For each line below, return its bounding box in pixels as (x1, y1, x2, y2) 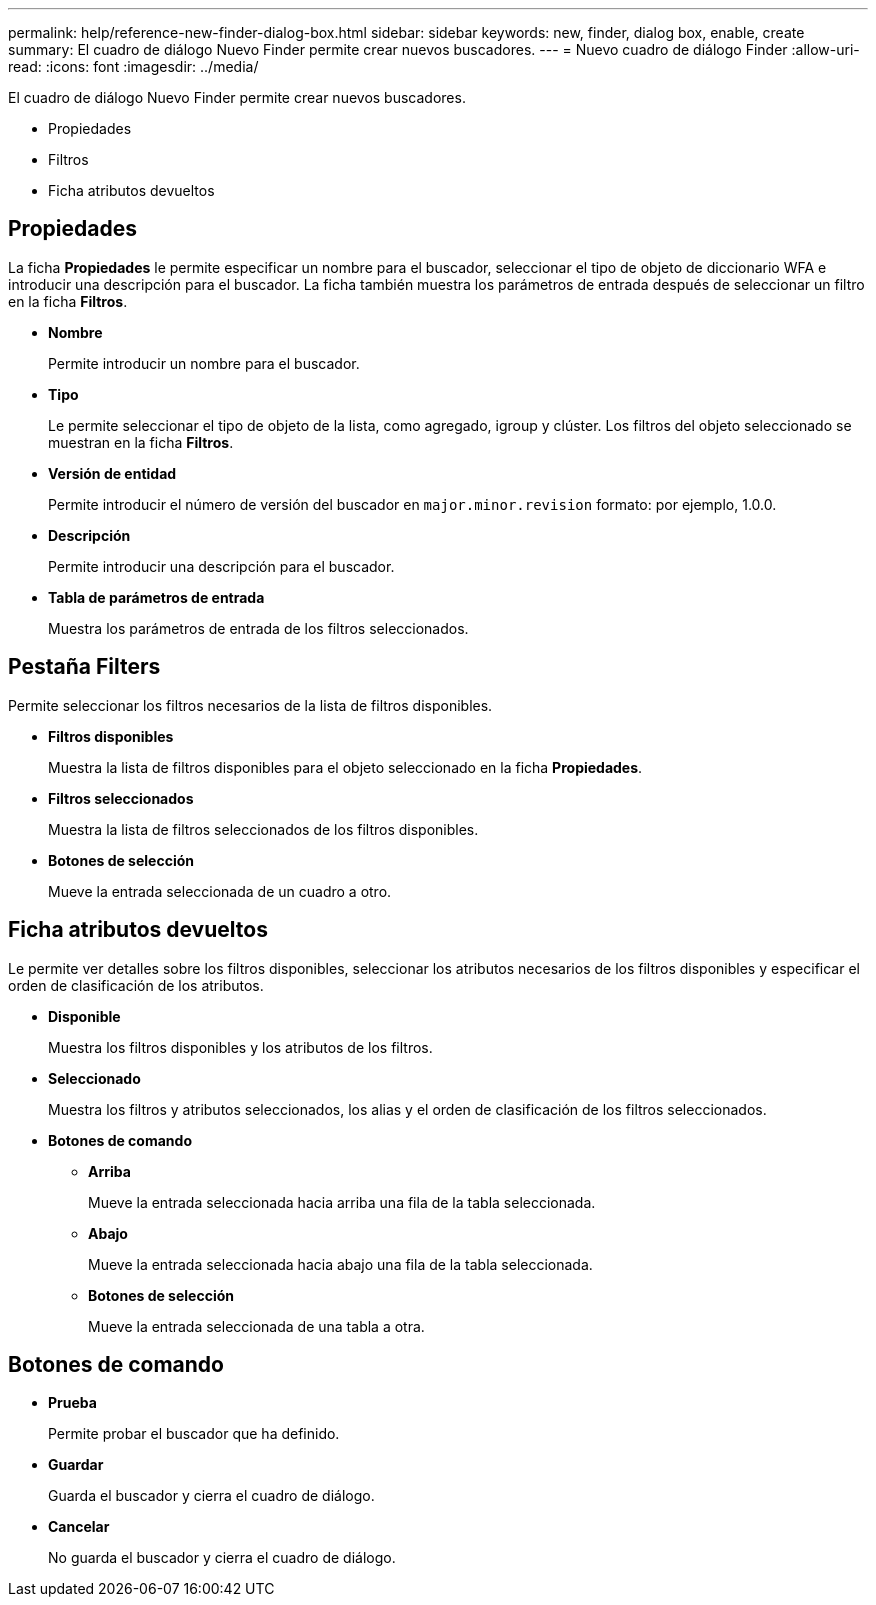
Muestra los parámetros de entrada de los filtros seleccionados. (48, 619, 469, 637)
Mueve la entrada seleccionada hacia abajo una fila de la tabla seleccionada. (88, 1255, 593, 1273)
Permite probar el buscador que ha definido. (48, 1425, 340, 1443)
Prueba (48, 1394, 97, 1412)
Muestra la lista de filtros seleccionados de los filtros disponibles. (48, 820, 479, 838)
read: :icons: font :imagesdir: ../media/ (8, 58, 259, 75)
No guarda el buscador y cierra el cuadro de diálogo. (48, 1549, 396, 1567)
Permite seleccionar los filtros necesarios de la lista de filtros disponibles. (8, 696, 493, 714)
